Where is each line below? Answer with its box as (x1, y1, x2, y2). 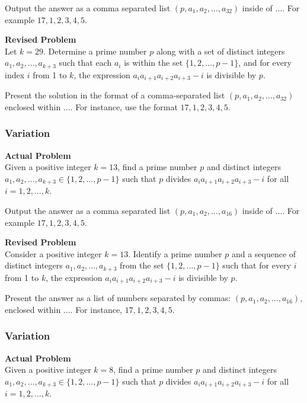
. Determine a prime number (43, 44, 147, 57)
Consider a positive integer (5, 247, 102, 260)
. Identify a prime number (128, 247, 222, 260)
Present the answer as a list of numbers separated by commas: (5, 292, 231, 304)
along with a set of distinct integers (156, 44, 285, 57)
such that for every (222, 259, 291, 271)
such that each (59, 56, 112, 69)
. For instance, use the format (70, 100, 178, 113)
